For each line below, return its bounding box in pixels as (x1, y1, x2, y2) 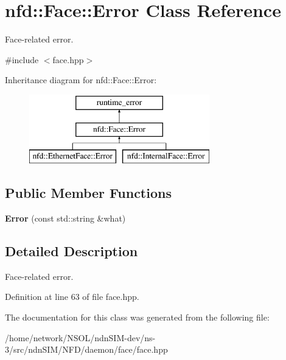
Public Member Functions (5, 183, 172, 202)
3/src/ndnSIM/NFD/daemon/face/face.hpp (5, 343, 168, 356)
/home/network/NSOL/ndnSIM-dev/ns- (5, 331, 156, 344)
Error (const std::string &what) (5, 212, 126, 225)
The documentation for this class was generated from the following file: (5, 311, 270, 324)
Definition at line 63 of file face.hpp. (5, 290, 139, 303)
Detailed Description (5, 242, 138, 260)
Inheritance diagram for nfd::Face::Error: (5, 73, 157, 86)
